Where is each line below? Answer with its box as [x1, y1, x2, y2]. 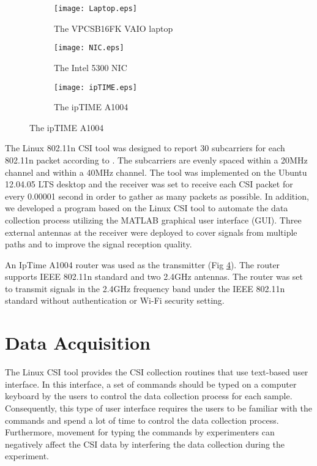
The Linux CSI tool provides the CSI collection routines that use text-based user [5, 366, 308, 378]
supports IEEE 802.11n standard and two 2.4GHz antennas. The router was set [5, 270, 304, 283]
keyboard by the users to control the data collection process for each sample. [5, 389, 293, 402]
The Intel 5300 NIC [54, 61, 127, 73]
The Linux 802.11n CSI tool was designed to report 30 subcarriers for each [5, 141, 285, 154]
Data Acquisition [5, 330, 151, 355]
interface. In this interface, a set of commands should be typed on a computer [5, 377, 297, 390]
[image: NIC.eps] [54, 43, 124, 53]
